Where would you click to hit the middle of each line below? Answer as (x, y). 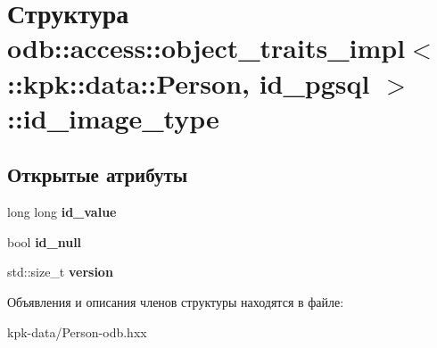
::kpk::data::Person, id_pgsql (189, 83)
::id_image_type (113, 117)
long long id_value (62, 212)
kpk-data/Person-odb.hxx (77, 331)
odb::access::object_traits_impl (206, 48)
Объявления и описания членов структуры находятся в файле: (176, 301)
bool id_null (45, 241)
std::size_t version (60, 272)
